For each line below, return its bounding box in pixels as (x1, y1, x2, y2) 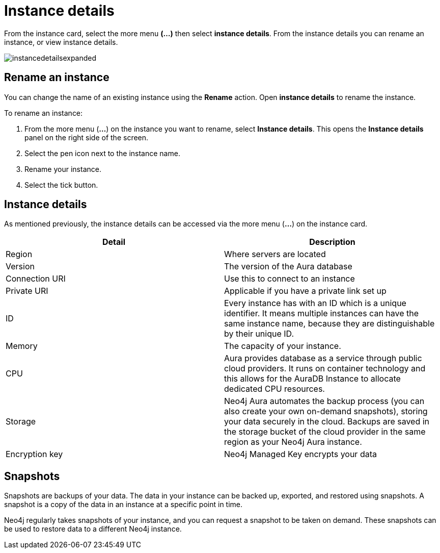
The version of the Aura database (224, 261, 352, 272)
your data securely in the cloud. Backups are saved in (224, 416, 430, 427)
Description (309, 237, 355, 247)
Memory (6, 341, 38, 351)
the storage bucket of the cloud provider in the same (224, 426, 426, 437)
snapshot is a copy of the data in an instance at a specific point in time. (4, 500, 243, 509)
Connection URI (6, 273, 66, 284)
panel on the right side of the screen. (24, 133, 149, 142)
